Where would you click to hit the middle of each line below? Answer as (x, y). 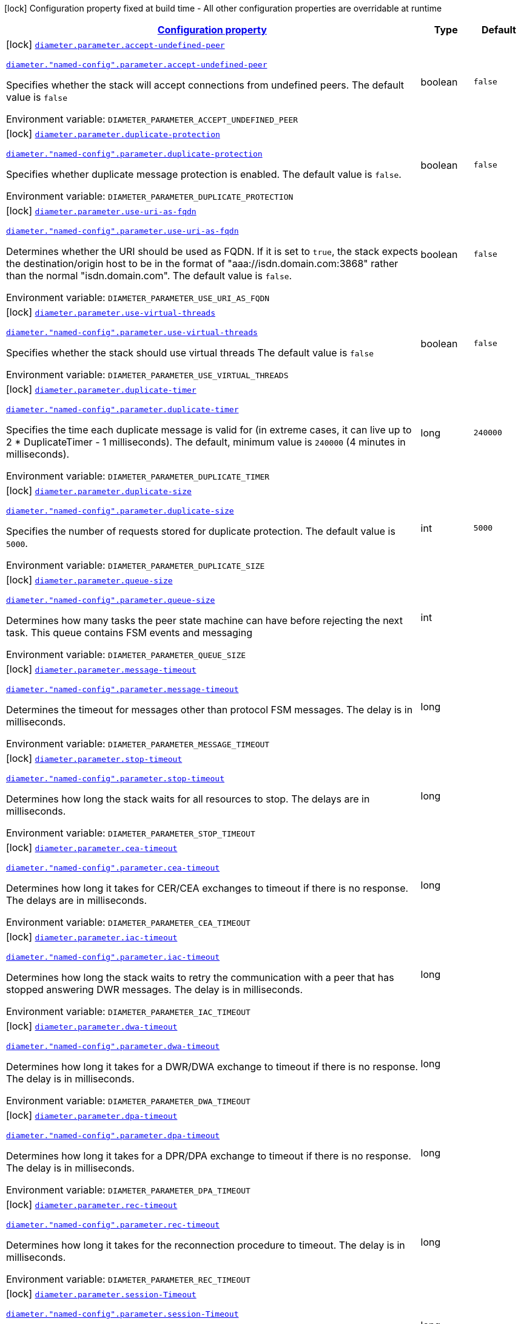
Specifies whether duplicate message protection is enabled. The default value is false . (204, 174)
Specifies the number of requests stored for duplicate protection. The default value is (201, 531)
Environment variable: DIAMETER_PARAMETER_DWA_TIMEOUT (128, 1101)
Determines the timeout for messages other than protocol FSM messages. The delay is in (210, 710)
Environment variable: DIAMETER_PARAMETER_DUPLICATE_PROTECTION (150, 196)
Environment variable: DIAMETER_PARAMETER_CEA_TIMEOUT (128, 922)
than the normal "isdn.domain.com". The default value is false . (149, 276)
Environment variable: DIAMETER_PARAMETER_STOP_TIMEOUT (131, 833)
